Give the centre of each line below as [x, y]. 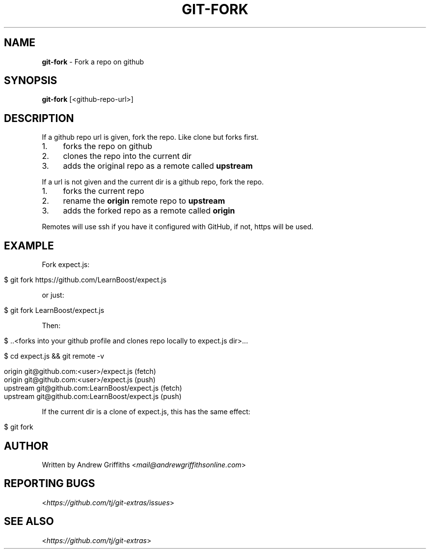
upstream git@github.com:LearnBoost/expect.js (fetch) [93, 388]
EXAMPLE [29, 246]
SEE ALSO [29, 522]
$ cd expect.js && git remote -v [54, 356]
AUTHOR [26, 446]
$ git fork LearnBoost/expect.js [54, 310]
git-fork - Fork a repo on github [93, 61]
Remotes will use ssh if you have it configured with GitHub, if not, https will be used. [178, 227]
